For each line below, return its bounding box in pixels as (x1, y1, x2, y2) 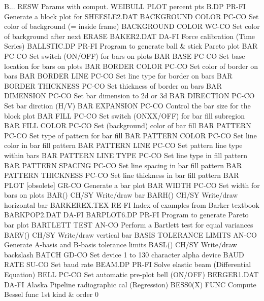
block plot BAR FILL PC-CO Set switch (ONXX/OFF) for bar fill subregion (4, 110, 245, 121)
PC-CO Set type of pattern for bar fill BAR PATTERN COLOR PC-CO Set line (4, 130, 257, 140)
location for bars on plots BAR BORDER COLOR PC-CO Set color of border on (4, 60, 258, 71)
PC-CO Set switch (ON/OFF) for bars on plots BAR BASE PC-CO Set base (4, 50, 245, 61)
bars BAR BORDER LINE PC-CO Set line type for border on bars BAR (4, 70, 233, 81)
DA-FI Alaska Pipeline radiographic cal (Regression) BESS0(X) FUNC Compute (4, 279, 256, 289)
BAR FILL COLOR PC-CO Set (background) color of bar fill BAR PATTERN (4, 120, 251, 131)
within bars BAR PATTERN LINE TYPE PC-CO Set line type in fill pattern (4, 149, 247, 160)
